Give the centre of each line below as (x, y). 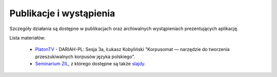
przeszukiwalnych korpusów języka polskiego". (85, 57)
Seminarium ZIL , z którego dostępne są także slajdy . (90, 64)
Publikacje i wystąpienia (62, 13)
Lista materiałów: (27, 38)
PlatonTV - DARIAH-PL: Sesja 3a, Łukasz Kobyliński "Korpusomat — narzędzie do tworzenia (133, 49)
